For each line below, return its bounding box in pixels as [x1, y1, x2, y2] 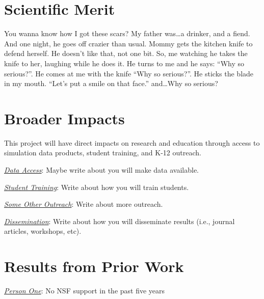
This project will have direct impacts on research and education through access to [4, 137, 260, 148]
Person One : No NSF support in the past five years [4, 285, 165, 296]
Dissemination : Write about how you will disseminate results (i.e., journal [4, 215, 235, 226]
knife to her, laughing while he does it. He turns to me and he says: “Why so [4, 58, 245, 68]
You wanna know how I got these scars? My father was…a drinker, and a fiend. [4, 28, 250, 39]
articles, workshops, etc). [4, 226, 82, 236]
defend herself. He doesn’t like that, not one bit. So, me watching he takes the [4, 48, 248, 59]
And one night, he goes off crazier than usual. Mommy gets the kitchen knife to [4, 38, 253, 48]
